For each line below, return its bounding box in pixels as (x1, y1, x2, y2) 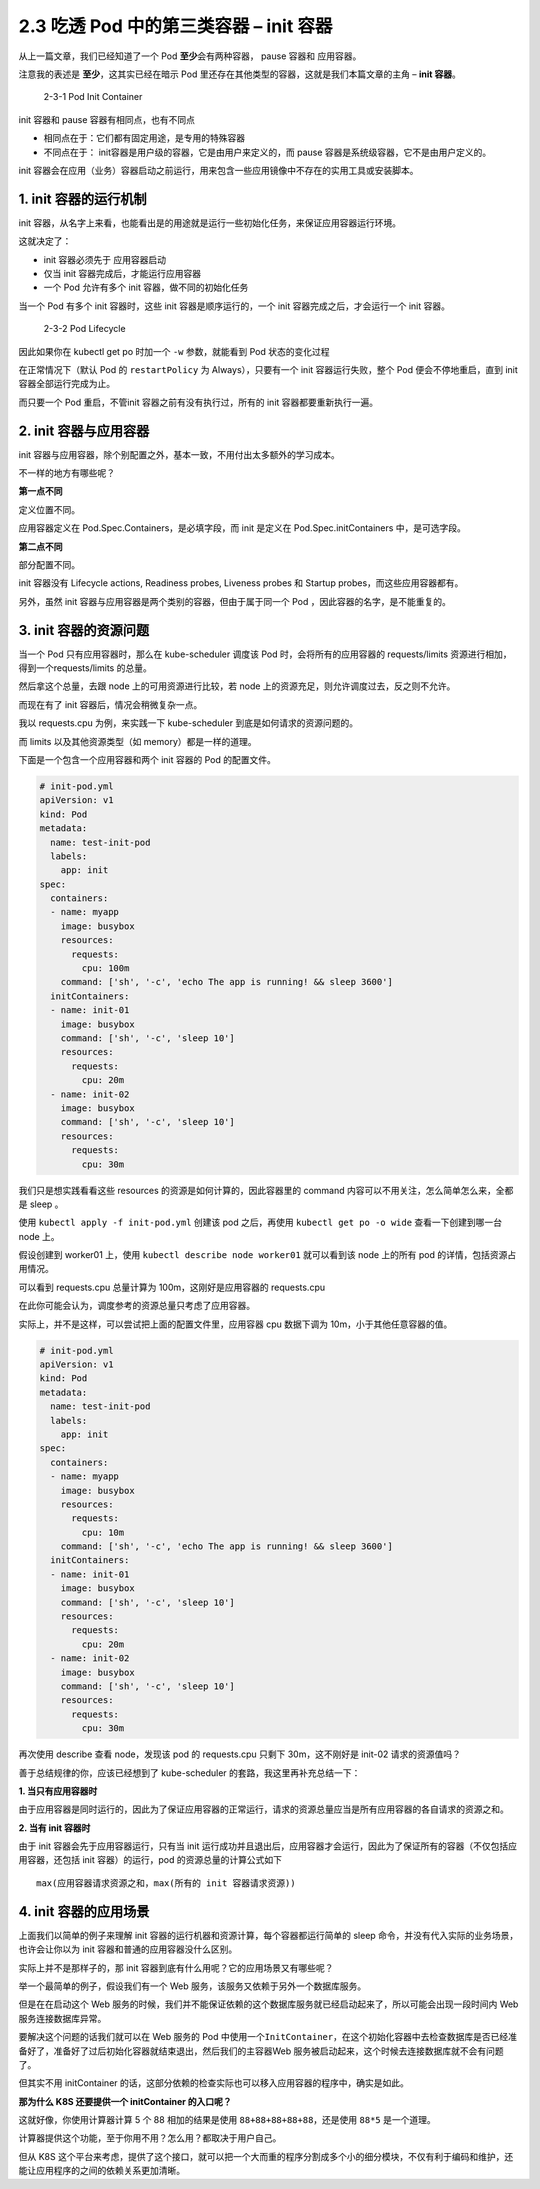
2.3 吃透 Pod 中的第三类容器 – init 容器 (18, 15, 333, 37)
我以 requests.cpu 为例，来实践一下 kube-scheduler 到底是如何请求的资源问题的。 (18, 717, 359, 729)
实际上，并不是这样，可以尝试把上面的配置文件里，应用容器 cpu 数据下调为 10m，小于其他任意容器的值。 (18, 1318, 453, 1330)
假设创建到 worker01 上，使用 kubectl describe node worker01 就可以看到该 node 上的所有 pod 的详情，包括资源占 (18, 1249, 517, 1261)
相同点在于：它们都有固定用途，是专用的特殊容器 (43, 132, 245, 144)
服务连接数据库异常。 (18, 2012, 107, 2024)
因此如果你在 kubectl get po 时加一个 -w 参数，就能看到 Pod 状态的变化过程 (18, 345, 330, 357)
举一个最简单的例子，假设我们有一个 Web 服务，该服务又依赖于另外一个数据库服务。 (18, 1980, 367, 1992)
